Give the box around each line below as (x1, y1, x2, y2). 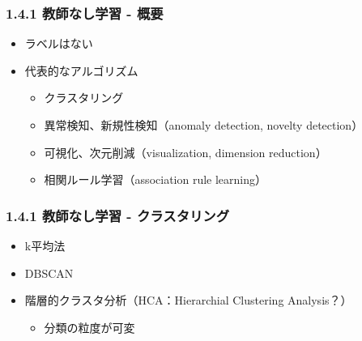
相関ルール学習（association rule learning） (44, 171, 267, 188)
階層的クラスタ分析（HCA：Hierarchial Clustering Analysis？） (24, 292, 352, 309)
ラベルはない (24, 35, 93, 52)
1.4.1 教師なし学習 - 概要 (6, 2, 164, 23)
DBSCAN (24, 264, 74, 281)
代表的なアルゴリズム (24, 62, 138, 79)
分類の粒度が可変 (44, 318, 135, 335)
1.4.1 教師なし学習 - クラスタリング (6, 205, 230, 225)
